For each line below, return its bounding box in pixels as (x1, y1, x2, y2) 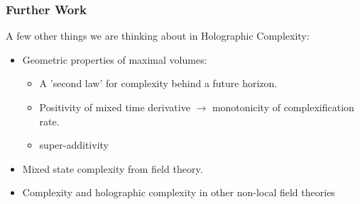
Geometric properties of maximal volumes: (22, 52, 207, 67)
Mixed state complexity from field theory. (22, 161, 203, 176)
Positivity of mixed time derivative (39, 100, 190, 114)
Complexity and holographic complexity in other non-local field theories (22, 185, 335, 200)
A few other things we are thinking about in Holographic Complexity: (6, 28, 310, 43)
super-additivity (39, 137, 109, 152)
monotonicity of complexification (212, 100, 354, 114)
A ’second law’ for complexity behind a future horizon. (39, 76, 278, 91)
